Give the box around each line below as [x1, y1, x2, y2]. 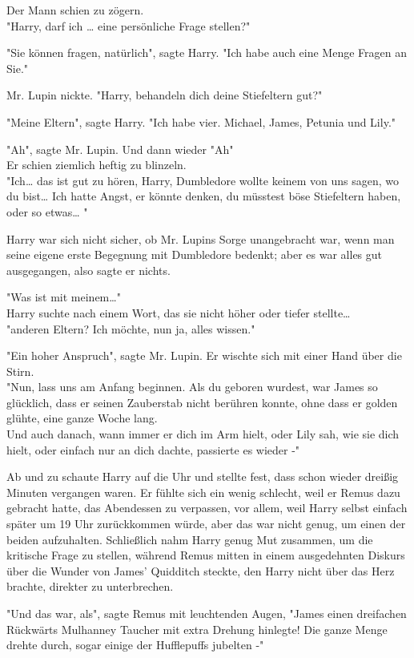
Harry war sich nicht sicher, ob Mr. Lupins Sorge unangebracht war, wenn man [6, 230, 395, 247]
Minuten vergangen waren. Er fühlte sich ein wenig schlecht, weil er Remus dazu [6, 483, 400, 500]
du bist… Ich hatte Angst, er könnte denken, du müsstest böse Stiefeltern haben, [6, 188, 401, 204]
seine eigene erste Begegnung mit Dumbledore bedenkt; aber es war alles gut [6, 246, 383, 263]
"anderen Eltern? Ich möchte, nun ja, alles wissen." [6, 320, 255, 337]
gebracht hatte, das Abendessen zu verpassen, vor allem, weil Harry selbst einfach [6, 499, 408, 516]
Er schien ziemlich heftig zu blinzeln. [6, 156, 187, 173]
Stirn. [6, 362, 34, 379]
